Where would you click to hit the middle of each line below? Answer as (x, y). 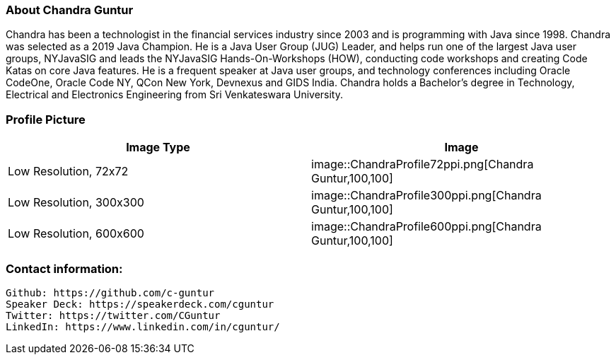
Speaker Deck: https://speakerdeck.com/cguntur (140, 304)
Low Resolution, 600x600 (76, 234)
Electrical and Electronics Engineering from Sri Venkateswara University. (174, 95)
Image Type (158, 147)
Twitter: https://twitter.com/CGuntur (113, 315)
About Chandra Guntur (70, 10)
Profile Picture (46, 119)
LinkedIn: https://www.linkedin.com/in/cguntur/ (143, 326)
